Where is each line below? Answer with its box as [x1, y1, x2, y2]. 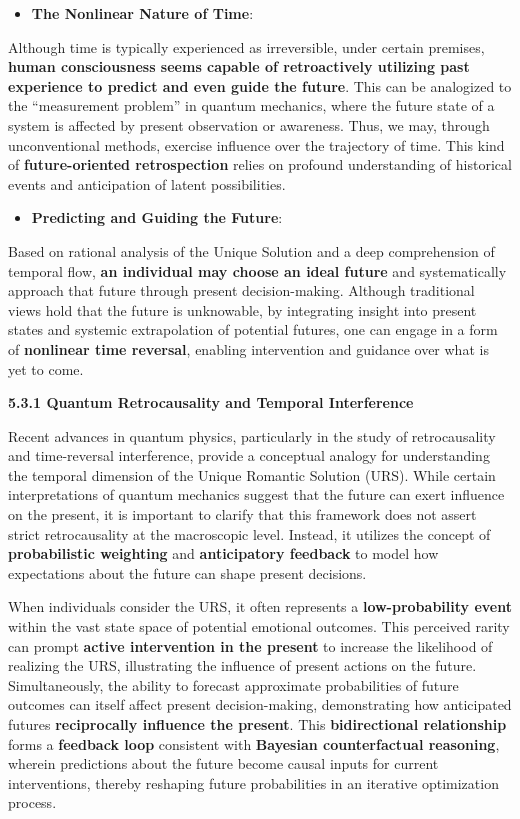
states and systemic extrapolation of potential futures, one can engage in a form [8, 319, 498, 340]
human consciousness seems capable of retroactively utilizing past [8, 56, 470, 77]
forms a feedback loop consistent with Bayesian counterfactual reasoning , [8, 733, 500, 754]
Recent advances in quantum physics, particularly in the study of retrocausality [8, 425, 496, 446]
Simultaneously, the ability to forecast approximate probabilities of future [8, 674, 459, 695]
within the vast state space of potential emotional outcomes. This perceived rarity [8, 616, 510, 637]
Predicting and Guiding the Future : [31, 207, 283, 228]
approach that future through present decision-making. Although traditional [8, 280, 475, 301]
